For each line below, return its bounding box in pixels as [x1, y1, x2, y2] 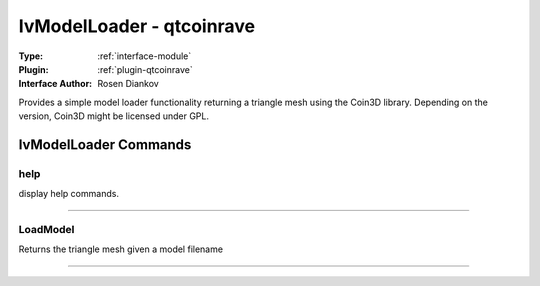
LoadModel [18, 223, 75, 237]
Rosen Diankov [97, 78, 159, 90]
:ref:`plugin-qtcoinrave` [97, 63, 194, 75]
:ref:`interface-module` [97, 50, 192, 62]
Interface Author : [18, 78, 93, 90]
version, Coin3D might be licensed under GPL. [18, 110, 210, 122]
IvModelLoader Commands [18, 136, 192, 153]
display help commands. [18, 188, 120, 200]
